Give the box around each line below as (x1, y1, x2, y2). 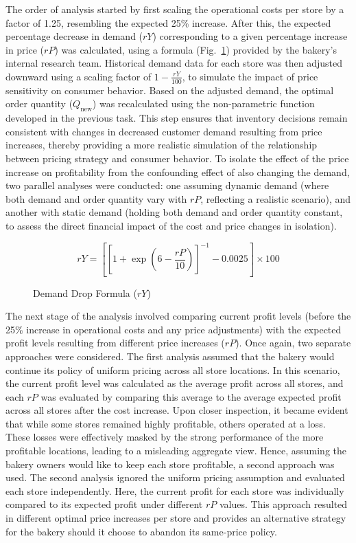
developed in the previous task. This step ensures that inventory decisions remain (5, 111, 348, 125)
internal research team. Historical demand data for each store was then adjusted (5, 56, 342, 70)
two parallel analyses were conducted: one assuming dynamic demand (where (5, 178, 329, 192)
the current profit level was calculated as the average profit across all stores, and (5, 376, 344, 390)
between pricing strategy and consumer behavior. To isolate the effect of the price (5, 151, 349, 165)
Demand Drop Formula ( (33, 285, 137, 300)
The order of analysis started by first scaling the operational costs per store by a (5, 2, 344, 16)
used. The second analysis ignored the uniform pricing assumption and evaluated (5, 470, 345, 485)
